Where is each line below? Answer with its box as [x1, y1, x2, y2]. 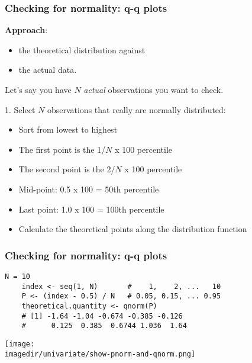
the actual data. [18, 63, 77, 76]
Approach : [5, 24, 48, 36]
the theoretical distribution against [18, 43, 146, 56]
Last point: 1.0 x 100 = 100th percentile [18, 203, 164, 215]
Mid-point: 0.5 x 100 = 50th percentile [18, 182, 159, 195]
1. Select [5, 103, 35, 115]
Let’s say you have [5, 83, 72, 95]
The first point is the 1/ [18, 143, 106, 155]
